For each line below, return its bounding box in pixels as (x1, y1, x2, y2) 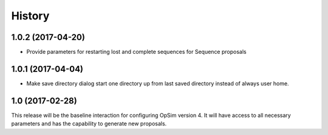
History (11, 9, 50, 22)
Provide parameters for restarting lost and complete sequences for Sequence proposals (26, 48, 247, 56)
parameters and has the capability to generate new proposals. (11, 120, 167, 127)
